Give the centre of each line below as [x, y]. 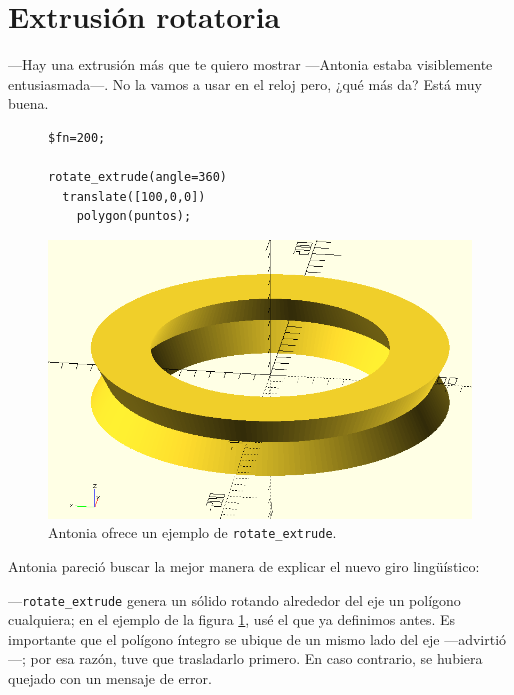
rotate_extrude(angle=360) [137, 177]
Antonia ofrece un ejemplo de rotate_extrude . [192, 532]
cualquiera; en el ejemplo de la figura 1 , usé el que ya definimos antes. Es [232, 619]
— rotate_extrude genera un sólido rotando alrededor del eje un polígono [234, 599]
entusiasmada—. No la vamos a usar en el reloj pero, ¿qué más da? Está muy [245, 83]
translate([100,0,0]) [134, 196]
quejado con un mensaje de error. [110, 678]
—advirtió [475, 638]
